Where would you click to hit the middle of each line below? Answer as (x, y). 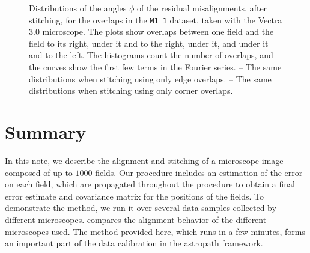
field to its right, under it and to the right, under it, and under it (149, 43)
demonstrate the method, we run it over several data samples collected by (141, 208)
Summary (46, 132)
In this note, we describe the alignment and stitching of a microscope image (144, 160)
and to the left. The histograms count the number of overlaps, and (151, 55)
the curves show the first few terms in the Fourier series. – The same (155, 67)
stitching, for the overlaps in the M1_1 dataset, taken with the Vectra (156, 20)
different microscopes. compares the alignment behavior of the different (136, 219)
